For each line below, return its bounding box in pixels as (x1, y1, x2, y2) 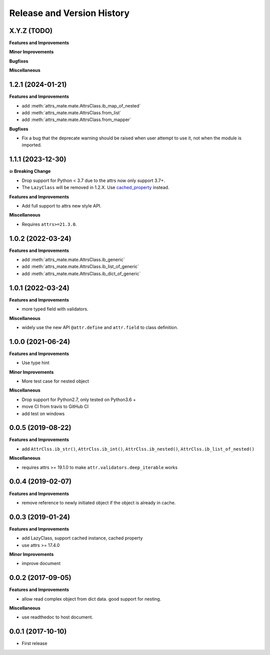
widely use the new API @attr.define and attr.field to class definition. (21, 324, 178, 330)
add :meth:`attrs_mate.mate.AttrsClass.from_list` (21, 109, 121, 115)
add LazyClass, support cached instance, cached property (21, 535, 143, 541)
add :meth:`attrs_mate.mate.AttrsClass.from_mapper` (21, 116, 131, 122)
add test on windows (21, 410, 65, 416)
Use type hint (21, 360, 49, 366)
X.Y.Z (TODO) (9, 26, 52, 35)
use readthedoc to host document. (21, 614, 93, 620)
